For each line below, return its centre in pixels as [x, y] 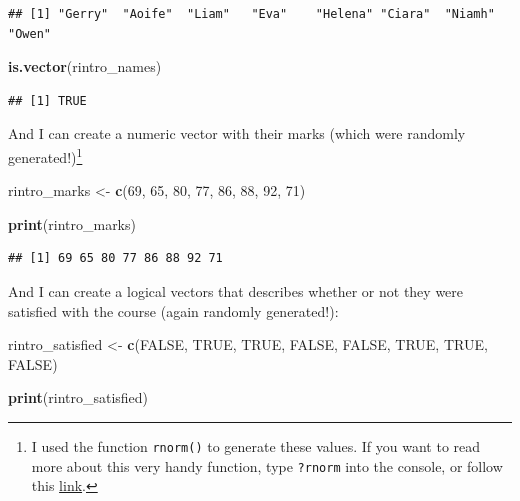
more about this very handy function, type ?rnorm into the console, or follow [267, 465]
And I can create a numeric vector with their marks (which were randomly [237, 133]
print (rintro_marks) [72, 223]
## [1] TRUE [47, 100]
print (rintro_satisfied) [78, 397]
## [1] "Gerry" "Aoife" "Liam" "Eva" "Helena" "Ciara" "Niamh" [251, 14]
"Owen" [29, 33]
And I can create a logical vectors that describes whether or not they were [236, 291]
